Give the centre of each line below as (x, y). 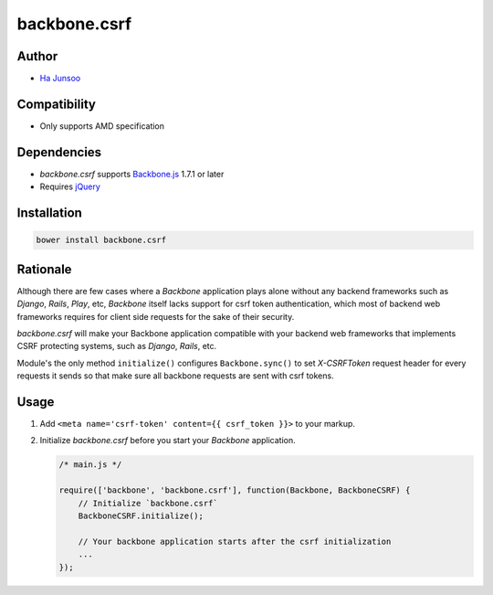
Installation (49, 213)
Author (37, 56)
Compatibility (56, 104)
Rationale (44, 269)
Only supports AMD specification (102, 126)
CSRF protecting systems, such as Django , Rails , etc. (117, 346)
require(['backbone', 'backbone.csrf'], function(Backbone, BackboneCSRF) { (235, 490)
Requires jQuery (70, 186)
